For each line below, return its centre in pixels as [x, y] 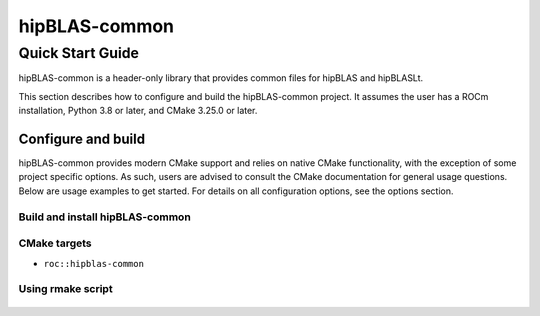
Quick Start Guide [79, 53]
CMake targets [55, 243]
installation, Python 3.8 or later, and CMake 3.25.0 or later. [138, 111]
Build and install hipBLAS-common [105, 217]
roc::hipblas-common [94, 263]
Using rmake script [66, 289]
